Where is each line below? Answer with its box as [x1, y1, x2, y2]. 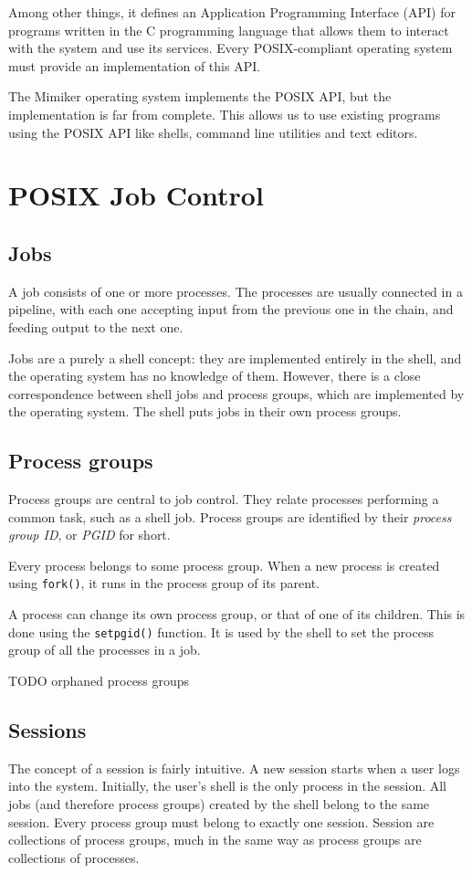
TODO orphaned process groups [8, 670, 190, 689]
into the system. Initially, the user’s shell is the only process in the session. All [8, 776, 447, 795]
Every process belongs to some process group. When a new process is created [8, 555, 440, 574]
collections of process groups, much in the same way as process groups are [8, 830, 422, 849]
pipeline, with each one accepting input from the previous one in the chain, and [8, 300, 454, 319]
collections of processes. [8, 847, 140, 867]
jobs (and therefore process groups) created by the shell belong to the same [8, 794, 430, 813]
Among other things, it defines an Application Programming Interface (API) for [8, 3, 456, 21]
